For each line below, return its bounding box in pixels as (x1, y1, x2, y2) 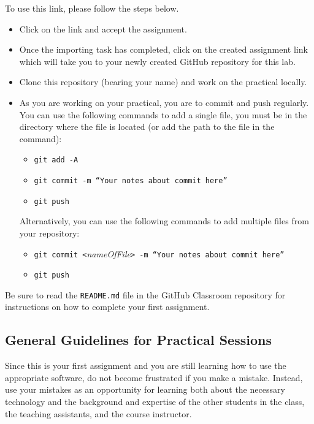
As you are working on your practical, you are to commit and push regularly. (19, 96, 309, 108)
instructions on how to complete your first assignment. (5, 300, 210, 313)
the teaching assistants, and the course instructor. (5, 407, 192, 420)
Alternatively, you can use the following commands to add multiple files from (19, 214, 309, 227)
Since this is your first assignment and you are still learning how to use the (5, 359, 286, 372)
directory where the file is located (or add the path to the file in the (19, 120, 275, 133)
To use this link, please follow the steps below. (5, 2, 179, 14)
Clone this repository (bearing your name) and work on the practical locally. (19, 75, 307, 88)
